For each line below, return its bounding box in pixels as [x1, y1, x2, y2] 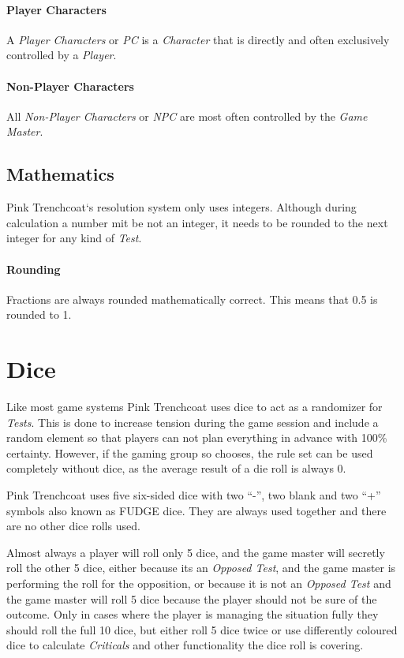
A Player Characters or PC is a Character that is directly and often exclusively [6, 31, 390, 47]
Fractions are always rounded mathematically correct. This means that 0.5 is [6, 290, 378, 307]
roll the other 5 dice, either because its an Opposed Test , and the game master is [6, 559, 396, 576]
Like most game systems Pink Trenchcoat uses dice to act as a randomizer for [6, 398, 383, 415]
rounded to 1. [6, 306, 72, 323]
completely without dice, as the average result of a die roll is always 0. [6, 460, 346, 477]
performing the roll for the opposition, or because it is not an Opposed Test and [6, 575, 391, 591]
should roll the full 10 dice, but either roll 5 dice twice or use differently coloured [6, 621, 398, 637]
